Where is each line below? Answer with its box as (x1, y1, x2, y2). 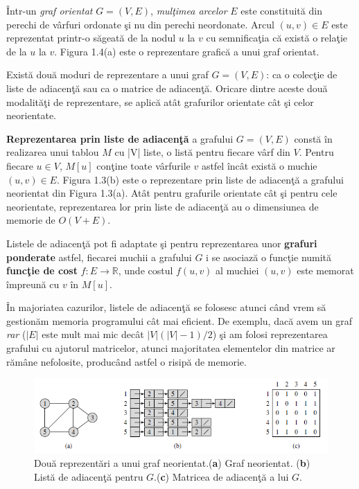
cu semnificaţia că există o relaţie (206, 30, 347, 45)
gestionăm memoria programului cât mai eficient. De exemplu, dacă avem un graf (6, 313, 352, 328)
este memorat (297, 263, 354, 278)
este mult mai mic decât (42, 327, 144, 341)
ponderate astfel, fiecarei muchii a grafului (6, 249, 192, 264)
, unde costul (118, 263, 173, 278)
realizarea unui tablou (6, 145, 99, 159)
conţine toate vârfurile (96, 158, 191, 172)
